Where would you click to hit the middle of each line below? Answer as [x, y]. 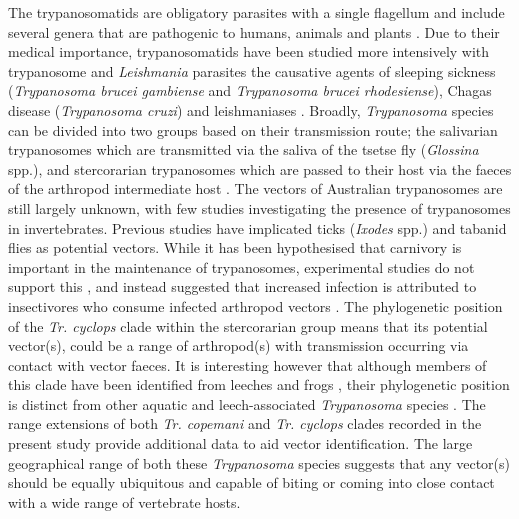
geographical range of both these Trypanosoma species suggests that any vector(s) [259, 462]
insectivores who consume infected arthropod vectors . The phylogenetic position [255, 305]
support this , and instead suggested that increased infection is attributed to [242, 286]
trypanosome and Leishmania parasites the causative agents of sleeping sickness [252, 70]
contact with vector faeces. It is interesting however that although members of [247, 364]
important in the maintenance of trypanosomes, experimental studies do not [241, 266]
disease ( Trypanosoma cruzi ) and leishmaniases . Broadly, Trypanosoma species [251, 109]
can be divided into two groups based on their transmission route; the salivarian [253, 129]
